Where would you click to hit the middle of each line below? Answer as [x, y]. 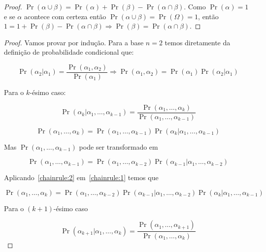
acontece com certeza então [65, 16]
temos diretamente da [198, 42]
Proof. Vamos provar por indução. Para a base [74, 42]
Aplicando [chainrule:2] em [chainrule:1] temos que [81, 177]
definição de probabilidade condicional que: [69, 52]
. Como [195, 6]
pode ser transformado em [118, 146]
